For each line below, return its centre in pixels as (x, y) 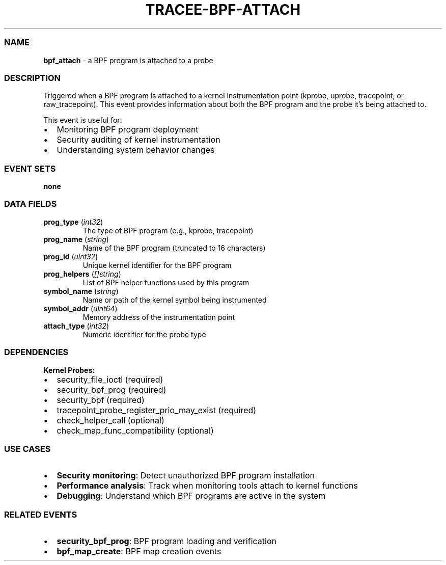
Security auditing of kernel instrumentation (138, 140)
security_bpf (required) (101, 400)
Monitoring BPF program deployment (128, 130)
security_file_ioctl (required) (110, 379)
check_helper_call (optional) (110, 420)
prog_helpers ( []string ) (82, 274)
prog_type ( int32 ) (73, 222)
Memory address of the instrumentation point (159, 317)
